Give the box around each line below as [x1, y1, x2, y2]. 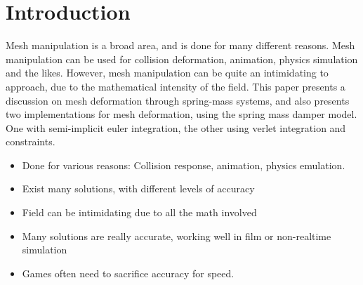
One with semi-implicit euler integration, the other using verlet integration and [6, 120, 346, 135]
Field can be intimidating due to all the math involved [22, 205, 257, 220]
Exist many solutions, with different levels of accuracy [22, 181, 255, 196]
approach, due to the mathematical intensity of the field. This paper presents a [6, 79, 345, 93]
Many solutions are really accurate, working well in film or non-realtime [22, 228, 331, 243]
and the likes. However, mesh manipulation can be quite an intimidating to [6, 65, 329, 80]
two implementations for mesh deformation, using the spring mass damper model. [6, 107, 357, 121]
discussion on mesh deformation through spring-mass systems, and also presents [6, 93, 350, 107]
